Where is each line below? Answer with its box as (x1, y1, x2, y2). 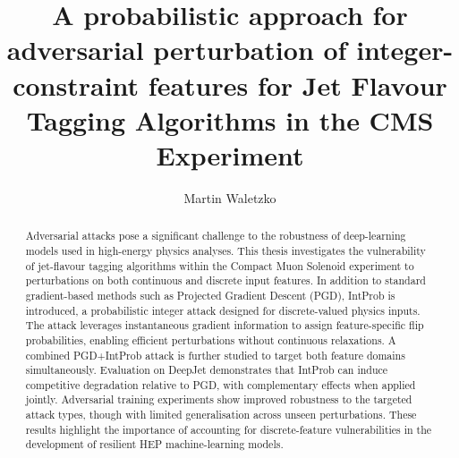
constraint (13, 66, 140, 103)
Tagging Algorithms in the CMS (26, 101, 434, 138)
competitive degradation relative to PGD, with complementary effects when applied (25, 377, 416, 392)
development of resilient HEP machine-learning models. (25, 437, 284, 452)
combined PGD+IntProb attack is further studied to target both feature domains (25, 347, 405, 362)
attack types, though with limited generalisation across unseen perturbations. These (25, 407, 417, 422)
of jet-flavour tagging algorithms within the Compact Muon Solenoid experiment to (25, 258, 414, 273)
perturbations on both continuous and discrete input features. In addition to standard (25, 273, 426, 288)
